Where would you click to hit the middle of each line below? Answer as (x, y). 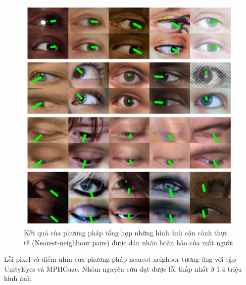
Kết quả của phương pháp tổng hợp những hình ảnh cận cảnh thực (126, 233)
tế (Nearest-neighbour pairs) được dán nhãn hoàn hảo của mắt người (128, 242)
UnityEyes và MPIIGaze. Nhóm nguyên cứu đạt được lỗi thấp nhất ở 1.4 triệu (123, 268)
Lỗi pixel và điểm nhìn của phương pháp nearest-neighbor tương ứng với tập (120, 259)
